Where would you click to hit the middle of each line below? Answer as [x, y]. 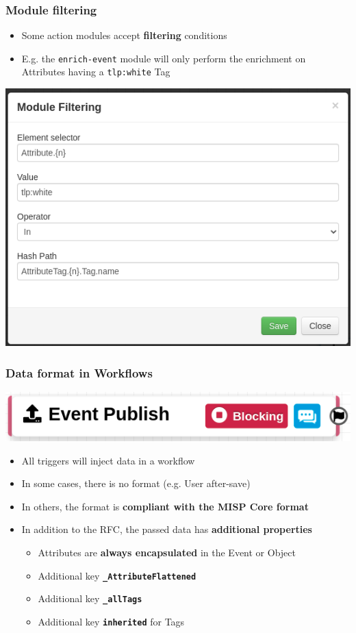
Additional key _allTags [90, 598]
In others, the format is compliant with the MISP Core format [165, 506]
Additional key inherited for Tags [111, 621]
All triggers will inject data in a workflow [108, 460]
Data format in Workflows [79, 372]
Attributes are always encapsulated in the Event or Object [167, 552]
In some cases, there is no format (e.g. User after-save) [136, 483]
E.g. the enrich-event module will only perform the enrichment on [164, 58]
